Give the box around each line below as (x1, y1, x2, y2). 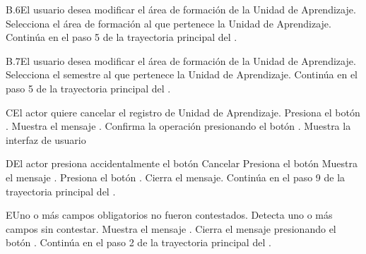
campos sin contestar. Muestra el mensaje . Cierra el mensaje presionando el (6, 221, 336, 236)
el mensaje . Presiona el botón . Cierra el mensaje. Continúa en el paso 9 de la (6, 169, 346, 184)
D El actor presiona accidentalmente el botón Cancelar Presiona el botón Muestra (6, 156, 358, 171)
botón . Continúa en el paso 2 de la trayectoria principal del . (6, 235, 271, 250)
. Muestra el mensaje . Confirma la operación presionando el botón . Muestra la (6, 119, 351, 133)
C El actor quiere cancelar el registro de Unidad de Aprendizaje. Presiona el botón (6, 104, 360, 119)
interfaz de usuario (6, 132, 86, 147)
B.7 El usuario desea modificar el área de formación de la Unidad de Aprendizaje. (6, 53, 356, 68)
